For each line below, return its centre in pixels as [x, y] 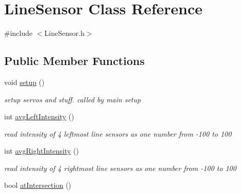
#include [18, 33]
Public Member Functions [74, 61]
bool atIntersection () [38, 185]
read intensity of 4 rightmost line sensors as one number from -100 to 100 [120, 168]
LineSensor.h [64, 33]
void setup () [24, 82]
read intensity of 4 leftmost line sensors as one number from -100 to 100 [118, 133]
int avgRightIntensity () [42, 151]
